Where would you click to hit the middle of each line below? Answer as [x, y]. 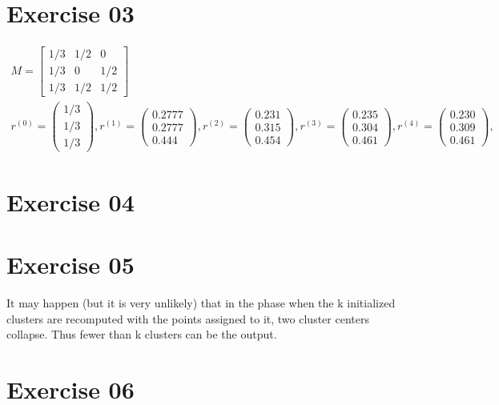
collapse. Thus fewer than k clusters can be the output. [142, 334]
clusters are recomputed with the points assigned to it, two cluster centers [188, 318]
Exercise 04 [70, 201]
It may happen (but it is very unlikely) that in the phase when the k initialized [201, 302]
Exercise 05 [70, 264]
